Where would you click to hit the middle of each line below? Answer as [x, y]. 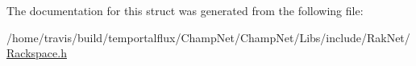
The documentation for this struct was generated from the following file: [185, 10]
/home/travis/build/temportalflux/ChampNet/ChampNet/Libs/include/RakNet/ [208, 37]
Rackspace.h [37, 53]
